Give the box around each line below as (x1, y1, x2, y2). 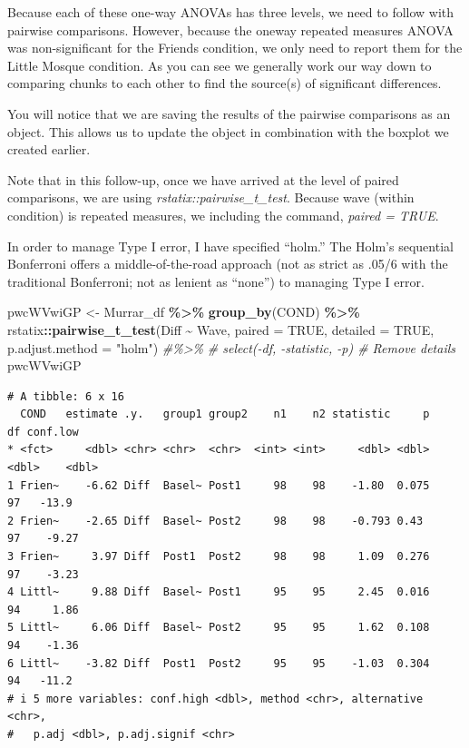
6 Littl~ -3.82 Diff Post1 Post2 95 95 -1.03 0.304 (7, 656, 430, 670)
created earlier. (7, 140, 91, 159)
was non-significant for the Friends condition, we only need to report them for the (7, 38, 463, 57)
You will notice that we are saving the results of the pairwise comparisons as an (7, 103, 451, 123)
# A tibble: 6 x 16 (7, 389, 124, 403)
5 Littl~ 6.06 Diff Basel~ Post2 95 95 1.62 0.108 (7, 621, 430, 635)
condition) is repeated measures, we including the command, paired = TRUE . (7, 205, 439, 224)
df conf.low (7, 425, 79, 438)
